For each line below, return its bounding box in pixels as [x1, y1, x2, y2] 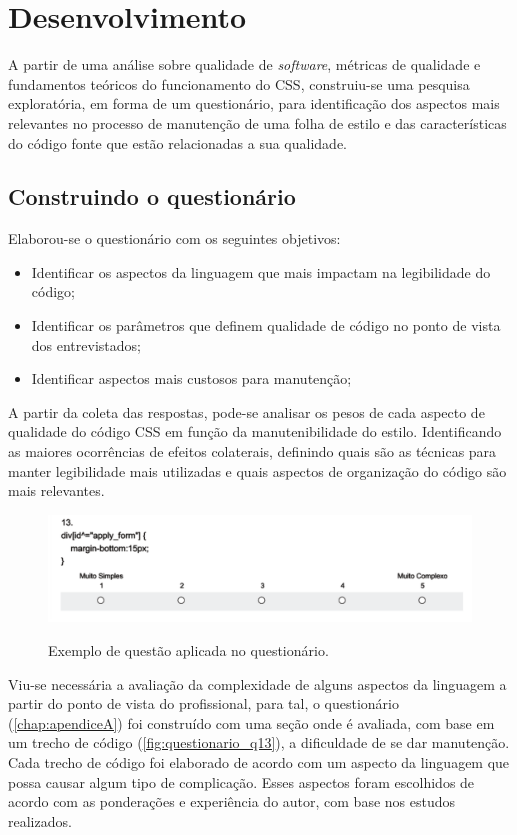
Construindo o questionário [8, 181, 296, 212]
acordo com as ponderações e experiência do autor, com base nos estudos [8, 791, 456, 812]
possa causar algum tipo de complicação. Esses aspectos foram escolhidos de [8, 771, 475, 792]
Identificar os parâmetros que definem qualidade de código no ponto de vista [31, 315, 501, 336]
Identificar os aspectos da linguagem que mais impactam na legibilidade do [31, 261, 491, 282]
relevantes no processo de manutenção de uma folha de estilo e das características [8, 112, 507, 133]
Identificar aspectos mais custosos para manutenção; [31, 368, 352, 389]
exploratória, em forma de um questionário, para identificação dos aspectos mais [8, 93, 500, 114]
